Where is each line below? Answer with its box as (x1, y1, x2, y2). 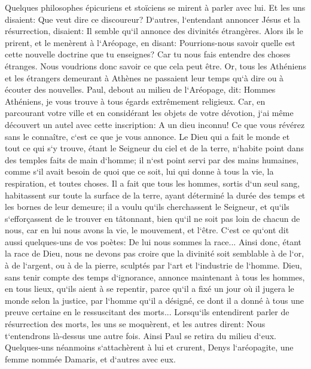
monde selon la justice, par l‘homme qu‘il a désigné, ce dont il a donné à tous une (5, 294, 304, 306)
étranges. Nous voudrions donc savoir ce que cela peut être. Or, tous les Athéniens (5, 59, 306, 72)
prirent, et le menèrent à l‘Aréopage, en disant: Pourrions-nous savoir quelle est (5, 36, 295, 48)
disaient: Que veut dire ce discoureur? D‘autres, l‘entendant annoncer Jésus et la (5, 13, 300, 25)
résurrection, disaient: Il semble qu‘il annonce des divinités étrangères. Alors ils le (5, 25, 303, 37)
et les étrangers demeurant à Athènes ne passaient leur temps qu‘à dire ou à (5, 71, 284, 84)
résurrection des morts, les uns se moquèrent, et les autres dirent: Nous (5, 318, 266, 330)
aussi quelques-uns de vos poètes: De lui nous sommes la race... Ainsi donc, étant (5, 235, 302, 248)
